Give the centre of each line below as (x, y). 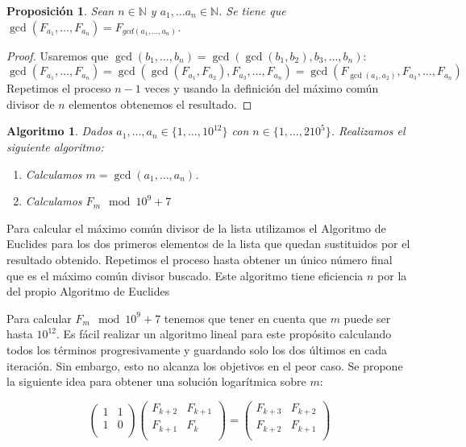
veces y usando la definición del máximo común (262, 88)
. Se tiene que (252, 10)
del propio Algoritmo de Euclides (88, 291)
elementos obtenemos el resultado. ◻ (160, 103)
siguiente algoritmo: (55, 146)
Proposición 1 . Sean (60, 10)
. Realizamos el (368, 131)
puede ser (367, 318)
